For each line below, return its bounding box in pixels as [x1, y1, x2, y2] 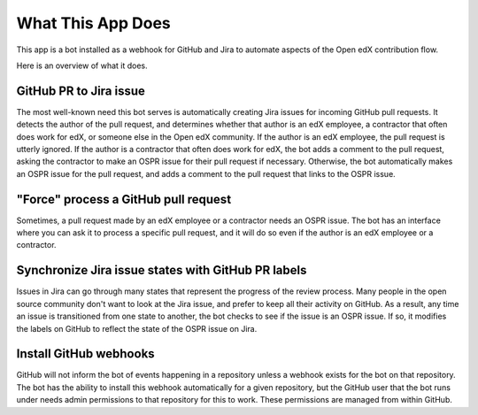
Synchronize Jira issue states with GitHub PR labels [16, 263, 307, 278]
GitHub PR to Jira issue [16, 83, 146, 98]
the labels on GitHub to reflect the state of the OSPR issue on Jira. [16, 323, 258, 334]
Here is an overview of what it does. [16, 60, 148, 71]
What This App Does [16, 13, 172, 33]
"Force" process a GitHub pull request [16, 191, 232, 207]
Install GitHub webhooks [16, 346, 155, 362]
